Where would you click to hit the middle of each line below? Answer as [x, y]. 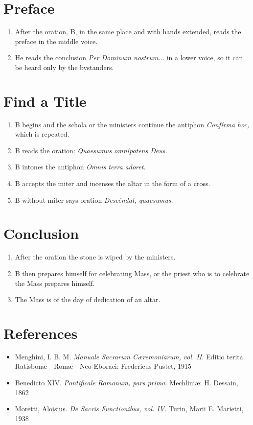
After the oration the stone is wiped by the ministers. [95, 257]
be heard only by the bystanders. [64, 67]
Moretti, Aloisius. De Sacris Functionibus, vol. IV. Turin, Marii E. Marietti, [129, 409]
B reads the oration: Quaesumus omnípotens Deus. [91, 150]
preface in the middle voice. [56, 41]
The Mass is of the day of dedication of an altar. [88, 299]
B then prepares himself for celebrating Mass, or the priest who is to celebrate [132, 273]
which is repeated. [42, 134]
